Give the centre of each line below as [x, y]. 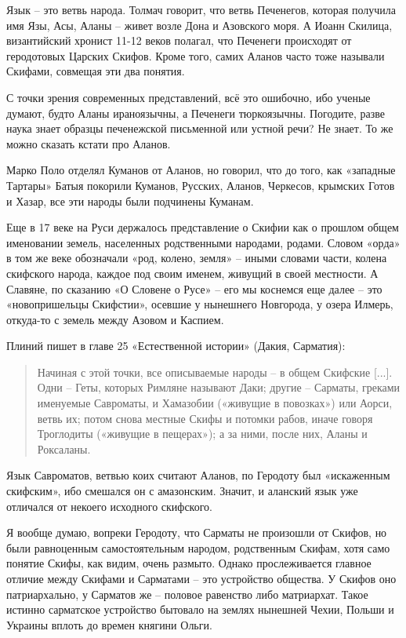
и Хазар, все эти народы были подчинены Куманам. [130, 201]
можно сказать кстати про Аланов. [89, 143]
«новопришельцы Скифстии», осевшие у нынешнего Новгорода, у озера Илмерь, [200, 304]
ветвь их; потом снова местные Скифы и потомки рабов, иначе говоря [205, 418]
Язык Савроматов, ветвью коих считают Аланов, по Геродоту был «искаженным [198, 475]
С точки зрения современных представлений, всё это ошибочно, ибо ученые [188, 97]
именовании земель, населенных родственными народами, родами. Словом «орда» [203, 242]
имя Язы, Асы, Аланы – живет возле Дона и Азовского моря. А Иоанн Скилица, [199, 25]
